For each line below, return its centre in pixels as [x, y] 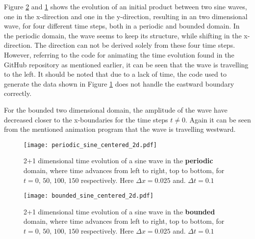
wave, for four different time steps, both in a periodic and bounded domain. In [122, 26]
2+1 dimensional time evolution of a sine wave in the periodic [118, 161]
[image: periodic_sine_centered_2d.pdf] [90, 145]
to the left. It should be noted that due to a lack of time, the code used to [115, 74]
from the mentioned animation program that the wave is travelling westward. [120, 129]
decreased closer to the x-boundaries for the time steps [86, 119]
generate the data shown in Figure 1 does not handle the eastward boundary [119, 83]
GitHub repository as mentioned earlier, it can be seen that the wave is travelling [126, 64]
